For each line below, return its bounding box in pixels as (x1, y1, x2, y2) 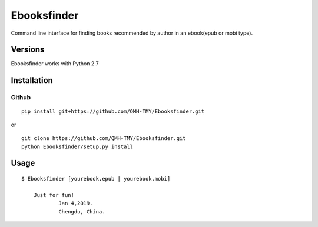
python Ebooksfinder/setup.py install (21, 143, 134, 150)
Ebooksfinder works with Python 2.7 (11, 60, 100, 67)
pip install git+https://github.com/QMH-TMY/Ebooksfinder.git (21, 108, 205, 115)
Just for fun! (33, 192, 75, 198)
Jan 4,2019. (58, 200, 93, 207)
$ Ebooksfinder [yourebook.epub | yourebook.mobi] (21, 175, 171, 182)
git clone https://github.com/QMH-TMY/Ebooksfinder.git (21, 135, 186, 142)
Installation (11, 75, 53, 85)
